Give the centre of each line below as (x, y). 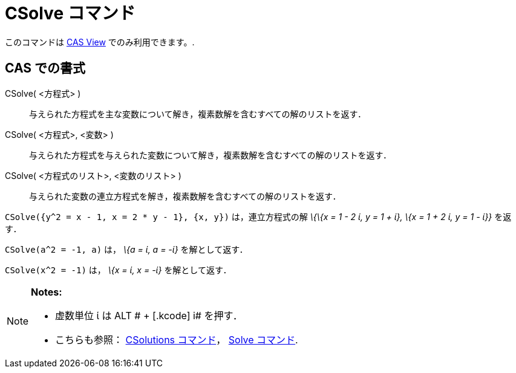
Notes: (47, 292)
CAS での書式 (45, 68)
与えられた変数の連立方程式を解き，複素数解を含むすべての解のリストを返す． (185, 196)
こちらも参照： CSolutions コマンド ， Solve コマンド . (177, 339)
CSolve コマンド (70, 13)
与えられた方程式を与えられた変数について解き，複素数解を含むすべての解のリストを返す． (211, 155)
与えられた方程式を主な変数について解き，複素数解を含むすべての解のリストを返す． (198, 114)
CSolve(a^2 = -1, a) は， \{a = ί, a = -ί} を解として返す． (126, 249)
